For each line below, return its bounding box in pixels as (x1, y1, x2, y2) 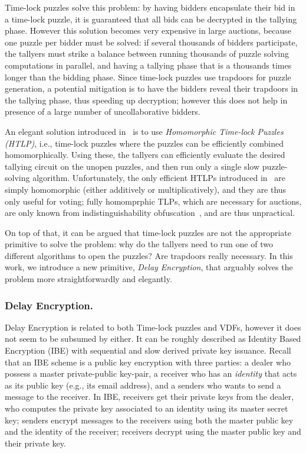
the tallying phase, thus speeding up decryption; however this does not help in (5, 93, 288, 106)
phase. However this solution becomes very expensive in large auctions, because (5, 24, 291, 37)
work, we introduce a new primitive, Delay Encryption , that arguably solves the (5, 261, 293, 273)
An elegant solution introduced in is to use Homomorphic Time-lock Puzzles (5, 125, 284, 137)
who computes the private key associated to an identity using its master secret (5, 402, 288, 415)
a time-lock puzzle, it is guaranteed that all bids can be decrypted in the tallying (5, 12, 297, 25)
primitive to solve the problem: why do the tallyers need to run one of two (5, 238, 273, 250)
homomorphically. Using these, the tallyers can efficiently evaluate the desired (5, 148, 285, 161)
